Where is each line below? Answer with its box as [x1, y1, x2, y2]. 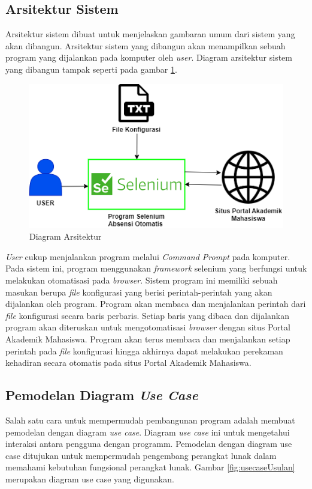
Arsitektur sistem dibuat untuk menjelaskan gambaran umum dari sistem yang [5, 28, 295, 40]
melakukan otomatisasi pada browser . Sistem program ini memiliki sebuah [5, 274, 278, 287]
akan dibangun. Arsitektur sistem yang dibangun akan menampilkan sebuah [5, 39, 286, 52]
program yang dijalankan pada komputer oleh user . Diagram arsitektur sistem [5, 51, 292, 64]
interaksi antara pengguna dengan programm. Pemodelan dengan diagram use [5, 437, 292, 450]
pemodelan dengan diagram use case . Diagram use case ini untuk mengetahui [5, 425, 290, 438]
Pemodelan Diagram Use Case [5, 386, 198, 404]
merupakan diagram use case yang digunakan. [5, 472, 174, 485]
